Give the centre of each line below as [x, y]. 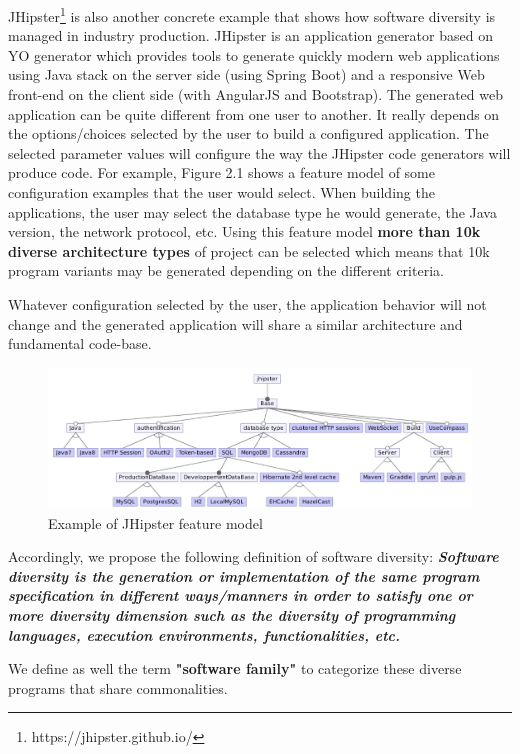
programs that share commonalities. [118, 687]
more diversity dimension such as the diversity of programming [232, 615]
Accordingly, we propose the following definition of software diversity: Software [253, 556]
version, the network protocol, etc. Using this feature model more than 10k [244, 231]
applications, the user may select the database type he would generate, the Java [252, 211]
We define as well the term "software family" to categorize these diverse [235, 668]
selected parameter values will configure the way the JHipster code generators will [259, 152]
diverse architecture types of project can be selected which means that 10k [249, 250]
